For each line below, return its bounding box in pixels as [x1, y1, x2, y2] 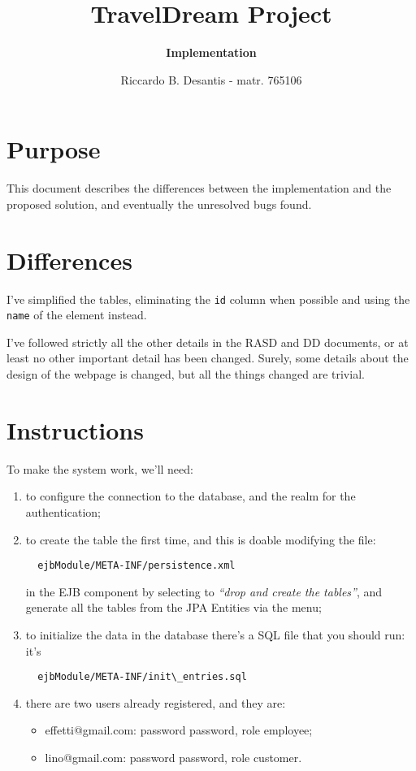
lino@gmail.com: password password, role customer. [45, 749, 302, 766]
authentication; [25, 503, 101, 520]
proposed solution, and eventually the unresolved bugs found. [6, 195, 312, 212]
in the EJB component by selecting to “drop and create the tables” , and [25, 583, 383, 600]
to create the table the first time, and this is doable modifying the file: [25, 531, 376, 548]
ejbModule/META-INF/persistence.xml [37, 560, 236, 572]
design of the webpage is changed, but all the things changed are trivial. [6, 366, 365, 383]
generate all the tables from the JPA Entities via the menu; [25, 599, 322, 616]
